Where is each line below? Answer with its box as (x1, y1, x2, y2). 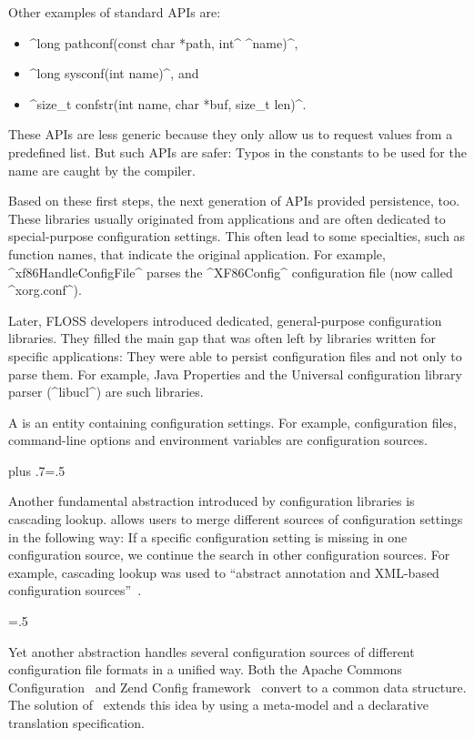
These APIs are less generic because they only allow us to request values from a (8, 125, 453, 144)
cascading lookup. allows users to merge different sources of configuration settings (8, 510, 463, 529)
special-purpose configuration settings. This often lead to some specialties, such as (8, 227, 466, 246)
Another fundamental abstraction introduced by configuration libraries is (8, 491, 415, 511)
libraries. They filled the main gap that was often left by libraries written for (8, 329, 436, 348)
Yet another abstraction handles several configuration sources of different (8, 642, 415, 661)
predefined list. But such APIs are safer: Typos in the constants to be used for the (8, 142, 467, 161)
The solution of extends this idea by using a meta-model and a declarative (8, 695, 429, 714)
